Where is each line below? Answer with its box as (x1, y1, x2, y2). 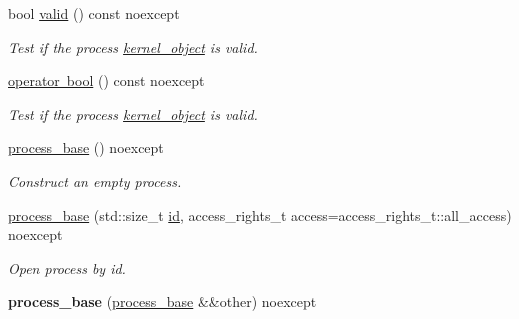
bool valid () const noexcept (8, 3, 180, 23)
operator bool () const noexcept (8, 70, 205, 91)
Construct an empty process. (8, 170, 182, 191)
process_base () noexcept (8, 137, 164, 158)
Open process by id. (8, 257, 126, 278)
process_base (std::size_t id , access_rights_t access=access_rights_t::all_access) (8, 204, 512, 225)
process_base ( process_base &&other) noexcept (8, 291, 317, 312)
